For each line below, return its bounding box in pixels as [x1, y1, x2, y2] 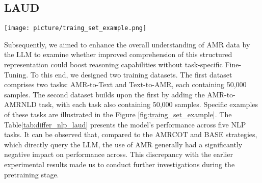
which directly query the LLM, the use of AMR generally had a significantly [4, 139, 243, 149]
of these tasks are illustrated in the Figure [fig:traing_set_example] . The [4, 109, 232, 120]
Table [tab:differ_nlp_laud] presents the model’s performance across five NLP [4, 119, 246, 129]
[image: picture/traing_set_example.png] [4, 24, 147, 32]
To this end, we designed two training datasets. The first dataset [30, 69, 232, 80]
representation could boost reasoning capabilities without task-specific [4, 59, 223, 70]
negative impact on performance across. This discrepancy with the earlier [4, 149, 233, 160]
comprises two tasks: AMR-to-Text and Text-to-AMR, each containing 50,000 [4, 79, 247, 90]
